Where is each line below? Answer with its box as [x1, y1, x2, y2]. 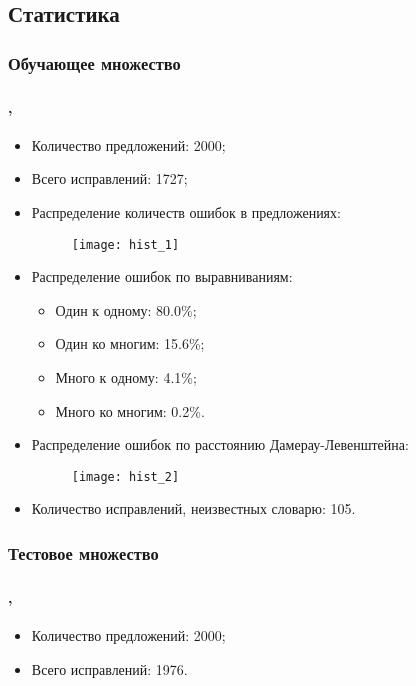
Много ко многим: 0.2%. [55, 400, 205, 421]
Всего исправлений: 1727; [31, 168, 188, 189]
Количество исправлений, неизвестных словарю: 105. [31, 498, 356, 519]
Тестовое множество [8, 540, 159, 565]
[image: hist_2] [71, 469, 180, 484]
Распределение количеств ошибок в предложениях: [31, 201, 341, 222]
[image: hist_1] [71, 237, 180, 252]
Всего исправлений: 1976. [31, 658, 188, 679]
